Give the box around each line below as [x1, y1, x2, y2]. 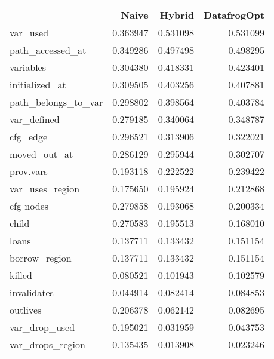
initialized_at [10, 78, 66, 91]
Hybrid [159, 8, 195, 22]
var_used [10, 26, 49, 39]
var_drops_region [10, 337, 85, 351]
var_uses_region [10, 182, 80, 195]
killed [10, 268, 32, 282]
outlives [10, 303, 42, 317]
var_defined [10, 112, 60, 126]
